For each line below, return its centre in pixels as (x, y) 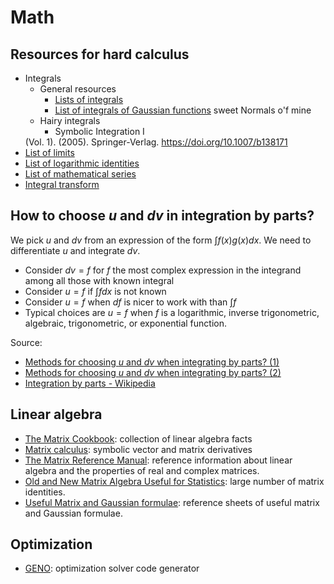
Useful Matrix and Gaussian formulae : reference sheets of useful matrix (172, 502)
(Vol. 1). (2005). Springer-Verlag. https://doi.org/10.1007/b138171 (156, 142)
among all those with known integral (99, 280)
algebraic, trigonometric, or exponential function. (125, 323)
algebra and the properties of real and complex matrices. (142, 470)
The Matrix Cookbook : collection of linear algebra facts (138, 438)
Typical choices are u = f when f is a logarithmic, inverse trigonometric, (172, 312)
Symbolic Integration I (99, 131)
